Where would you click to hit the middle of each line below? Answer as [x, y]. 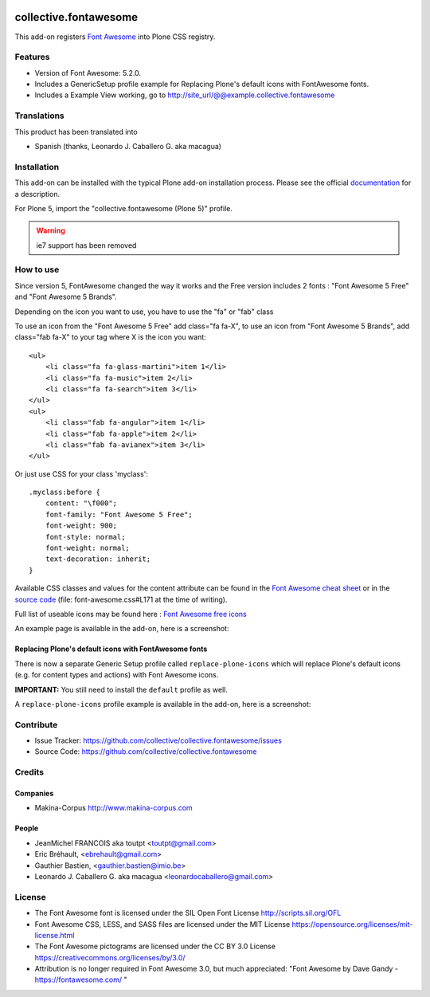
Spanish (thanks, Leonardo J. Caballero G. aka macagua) [128, 146]
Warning [51, 230]
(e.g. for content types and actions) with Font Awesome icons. [117, 675]
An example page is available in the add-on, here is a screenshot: [122, 629]
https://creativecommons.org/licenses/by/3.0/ [110, 957]
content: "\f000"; [81, 503]
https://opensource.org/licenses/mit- [352, 924]
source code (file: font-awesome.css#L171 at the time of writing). [121, 599]
